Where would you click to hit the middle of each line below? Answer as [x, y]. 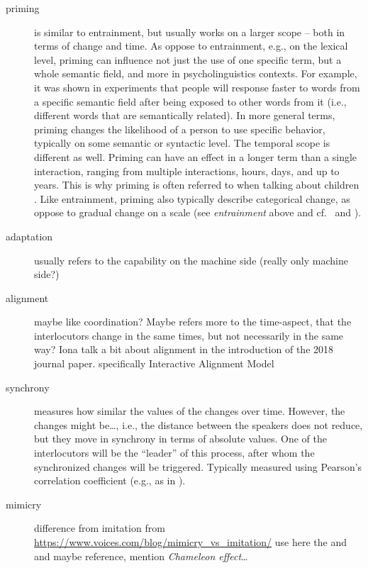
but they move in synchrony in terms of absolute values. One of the [180, 439]
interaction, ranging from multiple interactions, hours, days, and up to [187, 171]
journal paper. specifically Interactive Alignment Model [154, 363]
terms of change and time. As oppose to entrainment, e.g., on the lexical [191, 46]
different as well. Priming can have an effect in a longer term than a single [196, 156]
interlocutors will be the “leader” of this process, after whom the [174, 453]
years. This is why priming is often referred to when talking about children [197, 185]
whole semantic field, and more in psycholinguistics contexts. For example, [196, 73]
